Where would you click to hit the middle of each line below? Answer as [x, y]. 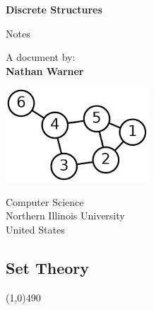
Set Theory [47, 268]
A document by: [41, 57]
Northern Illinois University [65, 216]
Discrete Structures [54, 9]
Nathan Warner [45, 70]
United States [35, 230]
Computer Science [45, 201]
